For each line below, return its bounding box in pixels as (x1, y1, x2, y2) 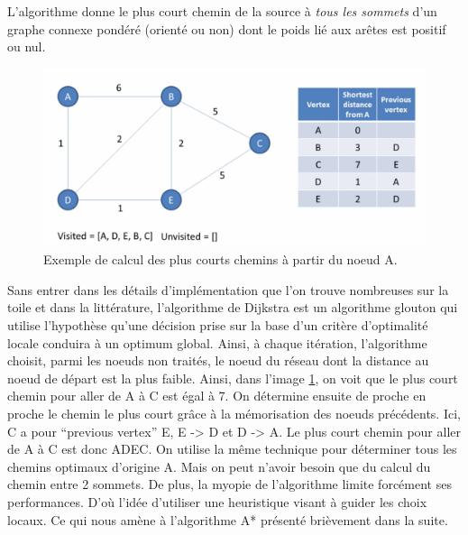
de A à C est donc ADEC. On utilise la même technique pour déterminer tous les (7, 439, 457, 458)
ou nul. (7, 37, 46, 56)
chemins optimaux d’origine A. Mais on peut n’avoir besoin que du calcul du (7, 457, 431, 475)
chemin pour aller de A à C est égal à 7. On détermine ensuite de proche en (7, 386, 427, 405)
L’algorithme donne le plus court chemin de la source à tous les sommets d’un (7, 2, 437, 20)
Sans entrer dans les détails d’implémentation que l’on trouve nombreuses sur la (7, 280, 449, 299)
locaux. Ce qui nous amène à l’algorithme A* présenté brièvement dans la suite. (7, 510, 448, 529)
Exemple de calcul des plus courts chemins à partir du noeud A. (43, 250, 398, 269)
